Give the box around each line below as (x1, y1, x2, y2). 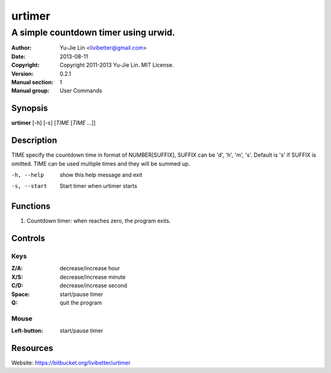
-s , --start (11, 183, 47, 190)
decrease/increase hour (59, 265, 121, 272)
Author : (11, 44, 32, 51)
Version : (11, 70, 34, 77)
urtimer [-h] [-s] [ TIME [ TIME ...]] (11, 119, 96, 127)
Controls (11, 233, 45, 244)
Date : (11, 53, 26, 60)
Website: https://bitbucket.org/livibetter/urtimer (11, 359, 131, 366)
